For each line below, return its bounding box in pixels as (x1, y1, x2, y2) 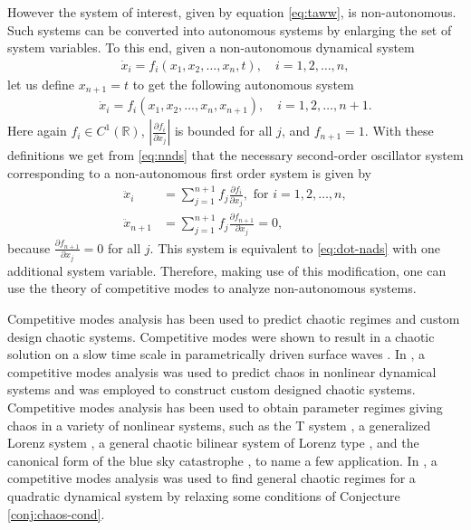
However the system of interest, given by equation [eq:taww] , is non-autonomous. (7, 3, 457, 21)
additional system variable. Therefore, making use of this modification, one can (7, 260, 447, 279)
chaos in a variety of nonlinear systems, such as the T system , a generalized (7, 415, 431, 434)
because (7, 238, 51, 257)
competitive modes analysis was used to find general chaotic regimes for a (7, 468, 416, 487)
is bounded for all (174, 121, 273, 140)
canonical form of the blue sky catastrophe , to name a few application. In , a (7, 450, 437, 469)
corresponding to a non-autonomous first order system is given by (7, 163, 371, 182)
